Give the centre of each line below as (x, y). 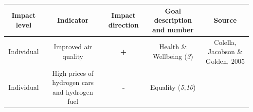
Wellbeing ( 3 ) (173, 56)
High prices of (73, 73)
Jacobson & (225, 51)
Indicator (73, 20)
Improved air (73, 47)
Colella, (225, 42)
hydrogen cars (73, 82)
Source (225, 20)
